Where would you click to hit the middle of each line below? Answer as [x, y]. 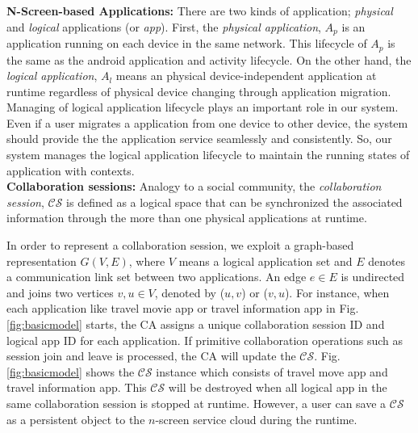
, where [147, 261]
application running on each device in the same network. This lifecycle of [187, 43]
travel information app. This [77, 387]
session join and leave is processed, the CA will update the [151, 356]
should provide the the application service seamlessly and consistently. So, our [199, 139]
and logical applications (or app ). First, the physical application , [164, 26]
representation [42, 261]
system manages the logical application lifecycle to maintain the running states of [208, 155]
